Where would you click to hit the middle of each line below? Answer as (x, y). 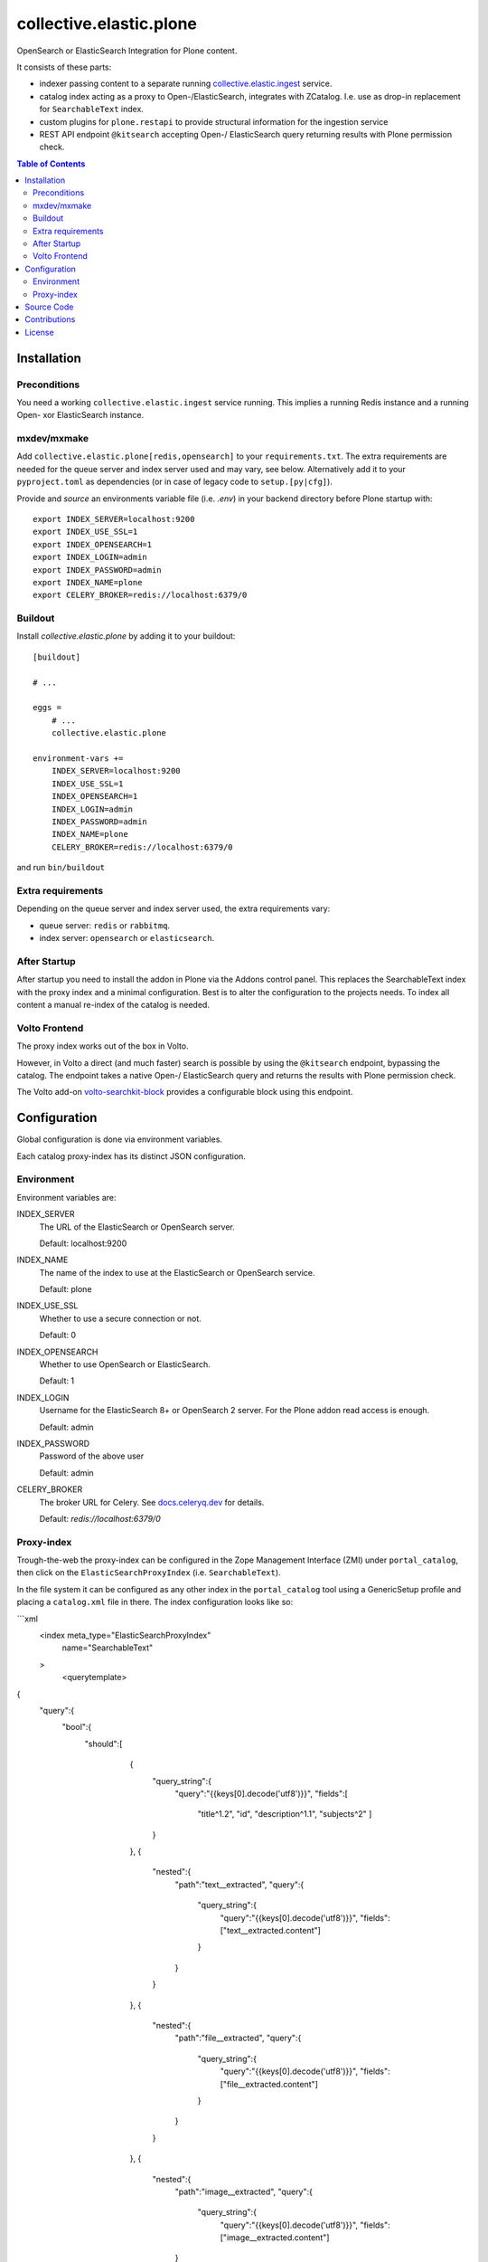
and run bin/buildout (61, 868)
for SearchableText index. (92, 109)
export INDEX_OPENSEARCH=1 (93, 544)
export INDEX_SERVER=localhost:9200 (114, 519)
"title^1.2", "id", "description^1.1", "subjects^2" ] (285, 1814)
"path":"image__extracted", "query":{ (244, 2191)
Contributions (50, 319)
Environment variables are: (66, 1197)
